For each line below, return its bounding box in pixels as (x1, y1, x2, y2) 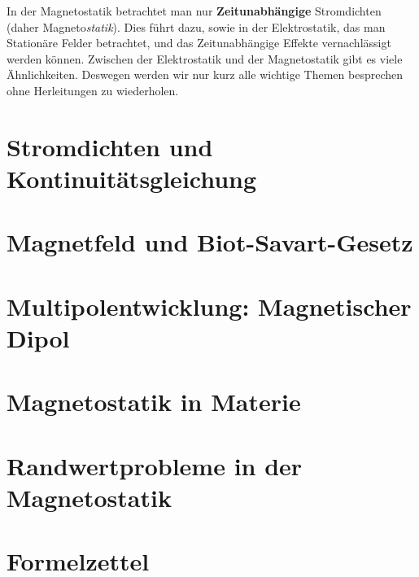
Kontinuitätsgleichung (7, 161, 257, 195)
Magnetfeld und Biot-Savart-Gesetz (7, 225, 413, 259)
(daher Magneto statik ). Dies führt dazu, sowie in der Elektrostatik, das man (7, 18, 386, 35)
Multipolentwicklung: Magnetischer (7, 289, 412, 322)
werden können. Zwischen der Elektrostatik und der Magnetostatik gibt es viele (7, 50, 403, 67)
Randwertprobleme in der (7, 448, 303, 482)
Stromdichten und (7, 129, 213, 163)
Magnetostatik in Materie (7, 385, 301, 418)
